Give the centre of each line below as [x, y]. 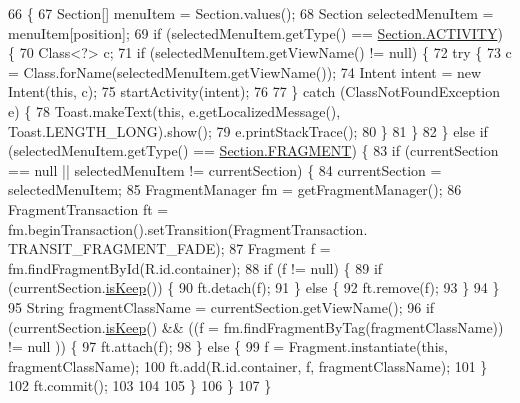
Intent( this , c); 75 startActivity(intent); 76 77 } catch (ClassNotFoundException [254, 91]
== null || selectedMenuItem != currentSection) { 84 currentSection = [225, 169]
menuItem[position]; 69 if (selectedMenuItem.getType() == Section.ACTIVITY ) [255, 32]
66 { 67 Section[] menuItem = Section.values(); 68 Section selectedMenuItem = [251, 13]
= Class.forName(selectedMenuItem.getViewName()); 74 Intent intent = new [245, 71]
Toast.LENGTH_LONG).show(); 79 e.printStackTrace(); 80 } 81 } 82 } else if [248, 130]
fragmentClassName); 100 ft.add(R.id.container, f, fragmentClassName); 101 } [248, 365]
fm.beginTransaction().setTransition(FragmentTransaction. [188, 228]
